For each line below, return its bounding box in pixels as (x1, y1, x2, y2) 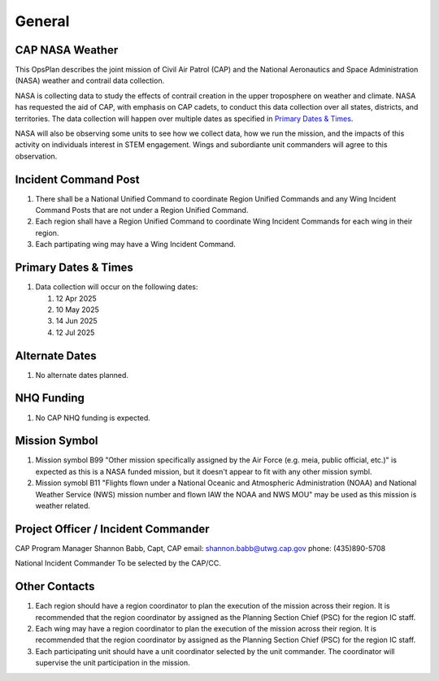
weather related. (35, 501, 91, 511)
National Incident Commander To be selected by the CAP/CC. (15, 558, 221, 568)
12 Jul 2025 (55, 327, 95, 337)
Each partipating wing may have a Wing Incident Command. (35, 240, 236, 249)
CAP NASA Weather (15, 43, 119, 57)
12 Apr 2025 (55, 293, 97, 303)
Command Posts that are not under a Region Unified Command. (35, 206, 249, 215)
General (15, 12, 70, 30)
